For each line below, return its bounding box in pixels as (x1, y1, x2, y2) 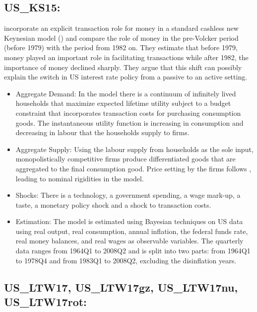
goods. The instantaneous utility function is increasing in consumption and (15, 117, 244, 128)
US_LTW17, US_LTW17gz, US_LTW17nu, (4, 279, 238, 295)
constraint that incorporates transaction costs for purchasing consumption (15, 107, 241, 118)
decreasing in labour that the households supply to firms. (15, 127, 190, 138)
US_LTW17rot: (4, 294, 87, 310)
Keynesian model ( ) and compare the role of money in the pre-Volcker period (4, 32, 239, 43)
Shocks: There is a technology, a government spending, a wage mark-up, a (15, 190, 241, 200)
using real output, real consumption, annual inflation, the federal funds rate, (15, 226, 248, 236)
